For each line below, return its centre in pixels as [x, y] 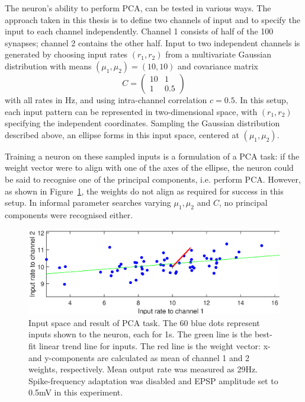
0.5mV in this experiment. [76, 392]
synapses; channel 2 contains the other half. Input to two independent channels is [152, 42]
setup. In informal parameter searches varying [88, 202]
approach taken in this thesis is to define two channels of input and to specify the [153, 19]
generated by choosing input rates [66, 54]
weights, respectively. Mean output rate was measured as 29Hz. [143, 369]
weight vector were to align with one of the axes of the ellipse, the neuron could [149, 167]
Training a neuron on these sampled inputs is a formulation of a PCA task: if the [152, 156]
